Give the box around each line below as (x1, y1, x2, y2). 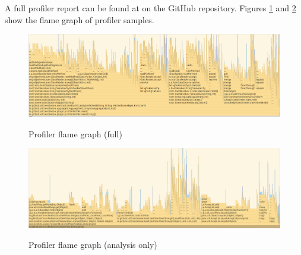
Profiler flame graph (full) (28, 127, 122, 140)
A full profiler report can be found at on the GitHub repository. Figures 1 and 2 (5, 2, 296, 14)
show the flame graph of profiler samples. (5, 13, 154, 26)
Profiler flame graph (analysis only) (28, 238, 157, 251)
